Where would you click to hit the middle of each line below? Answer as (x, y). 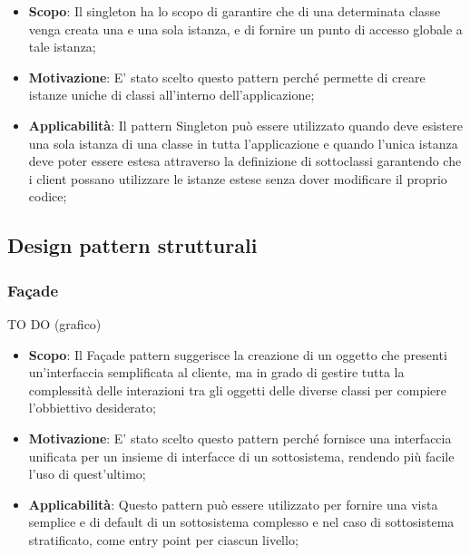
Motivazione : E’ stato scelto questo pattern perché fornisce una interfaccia (240, 438)
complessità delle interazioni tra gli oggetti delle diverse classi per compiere (237, 389)
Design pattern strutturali (132, 245)
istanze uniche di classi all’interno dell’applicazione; (171, 95)
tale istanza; (62, 47)
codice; (48, 196)
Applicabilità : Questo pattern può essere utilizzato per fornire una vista (233, 504)
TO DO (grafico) (54, 323)
